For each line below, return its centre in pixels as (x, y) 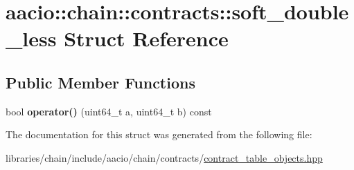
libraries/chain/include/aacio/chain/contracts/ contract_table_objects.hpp (164, 157)
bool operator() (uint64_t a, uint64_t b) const (109, 111)
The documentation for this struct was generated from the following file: (159, 134)
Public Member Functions (100, 82)
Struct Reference (146, 38)
